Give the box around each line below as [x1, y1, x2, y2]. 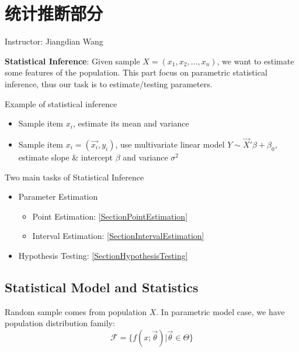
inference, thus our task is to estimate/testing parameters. [5, 77, 213, 90]
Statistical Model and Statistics [5, 278, 199, 296]
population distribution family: [5, 317, 115, 329]
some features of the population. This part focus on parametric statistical [5, 66, 267, 78]
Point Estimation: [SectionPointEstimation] [32, 210, 188, 222]
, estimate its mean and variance [72, 117, 189, 129]
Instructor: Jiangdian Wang [5, 35, 103, 47]
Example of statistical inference [5, 97, 117, 110]
